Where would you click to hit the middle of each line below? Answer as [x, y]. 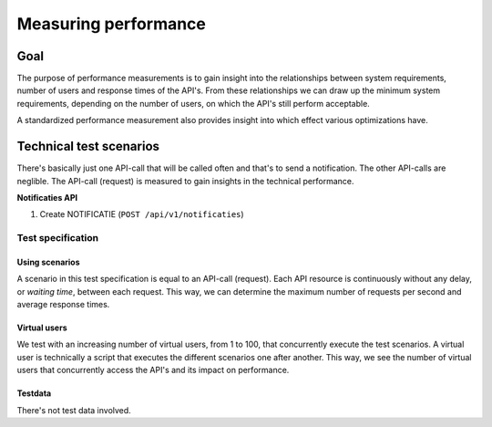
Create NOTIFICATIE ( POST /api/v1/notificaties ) [142, 214]
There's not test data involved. [74, 410]
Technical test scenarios [88, 146]
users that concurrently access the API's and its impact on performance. [153, 370]
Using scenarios [49, 262]
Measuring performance [112, 24]
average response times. [63, 305]
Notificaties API [47, 197]
